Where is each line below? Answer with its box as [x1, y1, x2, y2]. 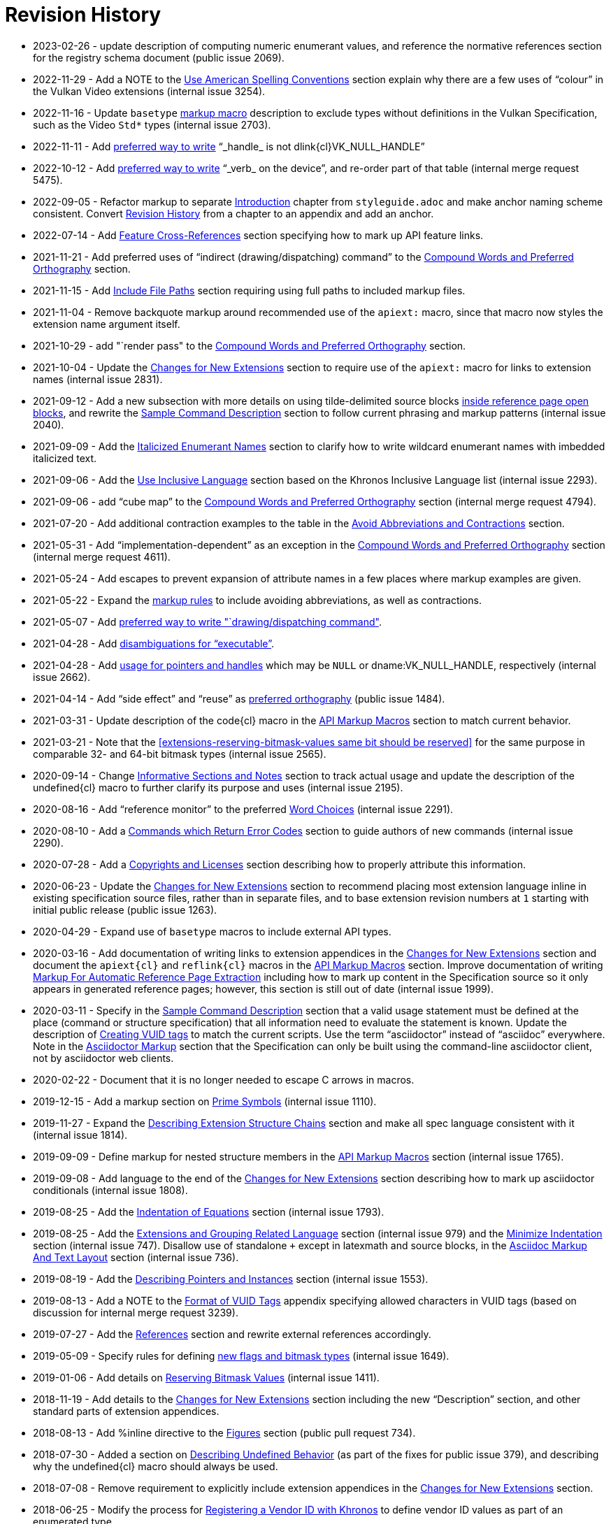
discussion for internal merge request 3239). [33, 1306, 238, 1318]
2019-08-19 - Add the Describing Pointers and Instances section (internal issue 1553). [33, 1272, 429, 1285]
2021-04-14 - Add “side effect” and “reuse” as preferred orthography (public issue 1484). [33, 692, 445, 705]
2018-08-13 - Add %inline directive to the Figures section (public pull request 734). [33, 1426, 416, 1439]
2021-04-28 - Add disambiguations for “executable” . [33, 637, 274, 649]
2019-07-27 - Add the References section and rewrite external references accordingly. [33, 1328, 431, 1340]
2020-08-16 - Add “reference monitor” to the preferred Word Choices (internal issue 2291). [33, 803, 454, 815]
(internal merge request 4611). [33, 550, 171, 563]
